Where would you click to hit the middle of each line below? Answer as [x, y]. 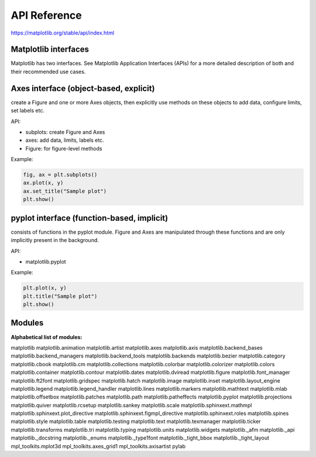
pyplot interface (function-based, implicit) [90, 218]
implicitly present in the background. [55, 240]
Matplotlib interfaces [50, 50]
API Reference [46, 15]
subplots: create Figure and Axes [65, 132]
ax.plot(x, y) [43, 183]
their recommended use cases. [48, 71]
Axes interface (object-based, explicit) [83, 88]
